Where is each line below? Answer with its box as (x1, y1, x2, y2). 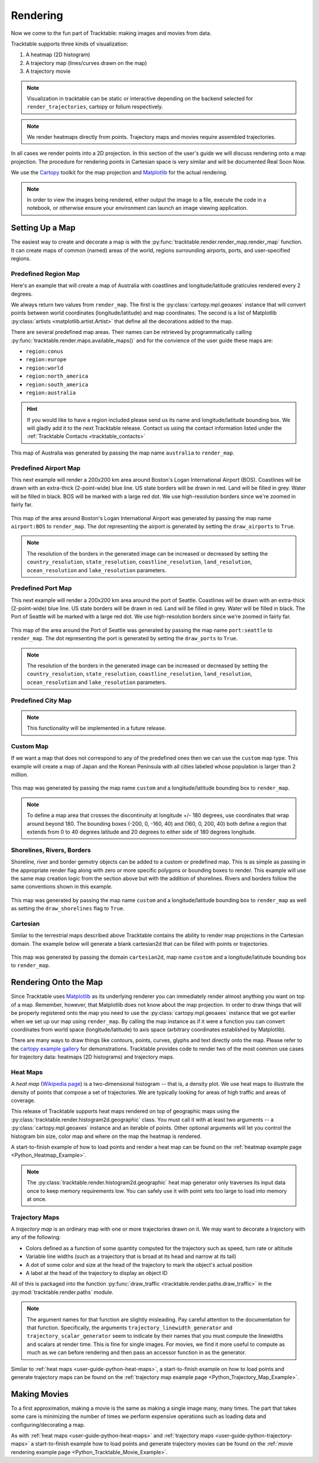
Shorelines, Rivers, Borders (11, 846, 91, 854)
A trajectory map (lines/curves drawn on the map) (25, 59, 147, 66)
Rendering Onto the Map (11, 977, 103, 987)
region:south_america (25, 381, 89, 388)
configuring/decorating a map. (11, 1421, 86, 1428)
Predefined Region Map (11, 270, 80, 278)
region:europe (25, 356, 67, 363)
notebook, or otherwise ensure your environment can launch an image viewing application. (27, 205, 248, 212)
